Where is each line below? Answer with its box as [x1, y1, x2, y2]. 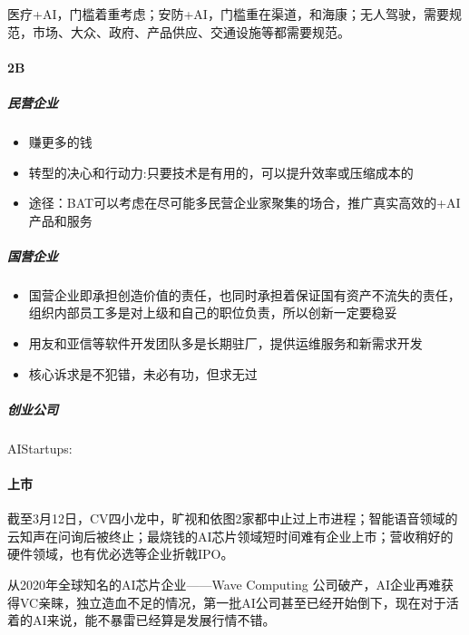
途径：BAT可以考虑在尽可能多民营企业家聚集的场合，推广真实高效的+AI [28, 193, 461, 212]
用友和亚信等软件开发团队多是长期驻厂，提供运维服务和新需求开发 [28, 334, 423, 353]
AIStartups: [7, 438, 73, 457]
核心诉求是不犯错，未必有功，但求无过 [28, 364, 258, 383]
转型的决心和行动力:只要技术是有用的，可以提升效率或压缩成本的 [28, 162, 414, 181]
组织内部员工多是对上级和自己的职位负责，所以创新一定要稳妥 [28, 303, 397, 322]
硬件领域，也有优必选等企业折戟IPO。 [7, 544, 234, 563]
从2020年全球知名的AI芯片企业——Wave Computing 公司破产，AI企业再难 [7, 574, 441, 593]
